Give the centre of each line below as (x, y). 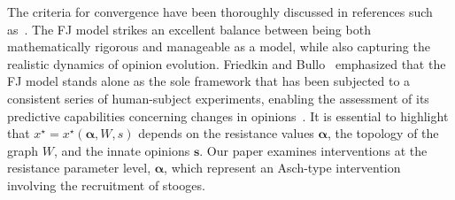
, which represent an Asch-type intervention (282, 168)
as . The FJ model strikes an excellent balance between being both (189, 29)
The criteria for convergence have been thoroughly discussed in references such (220, 12)
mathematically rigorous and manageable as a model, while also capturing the (219, 46)
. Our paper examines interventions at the (313, 150)
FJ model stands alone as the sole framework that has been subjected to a (209, 81)
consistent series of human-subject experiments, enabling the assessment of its (218, 98)
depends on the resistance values (226, 133)
